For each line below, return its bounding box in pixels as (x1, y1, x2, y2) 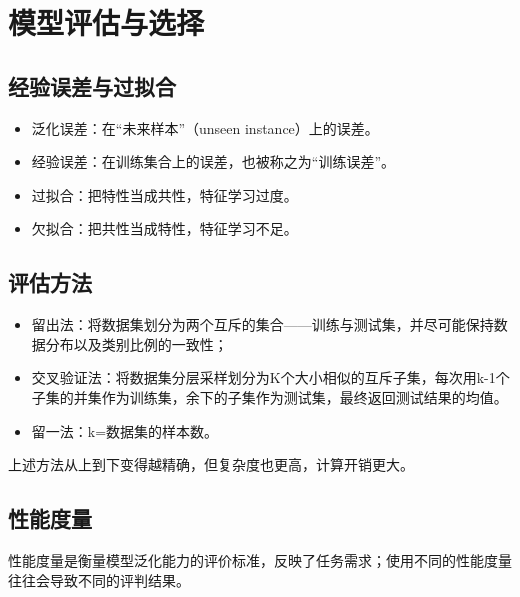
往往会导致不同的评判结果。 (8, 569, 190, 590)
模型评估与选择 (8, 2, 205, 43)
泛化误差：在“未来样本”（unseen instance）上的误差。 (31, 117, 379, 138)
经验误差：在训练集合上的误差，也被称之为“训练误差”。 (31, 151, 396, 172)
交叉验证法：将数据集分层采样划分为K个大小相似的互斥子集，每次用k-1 (31, 367, 496, 388)
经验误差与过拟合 (8, 70, 176, 101)
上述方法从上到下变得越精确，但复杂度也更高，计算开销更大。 (8, 454, 414, 475)
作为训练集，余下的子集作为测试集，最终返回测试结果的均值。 (101, 386, 508, 407)
